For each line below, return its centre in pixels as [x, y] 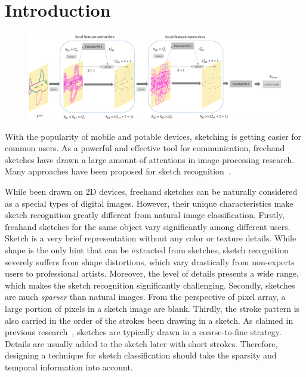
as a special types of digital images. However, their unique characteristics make [149, 203]
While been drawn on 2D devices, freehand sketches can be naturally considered [151, 191]
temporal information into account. [69, 367]
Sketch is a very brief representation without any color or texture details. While [151, 238]
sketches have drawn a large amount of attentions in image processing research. [150, 159]
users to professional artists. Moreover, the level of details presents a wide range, [152, 273]
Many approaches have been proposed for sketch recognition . [118, 171]
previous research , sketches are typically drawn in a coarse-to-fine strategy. [143, 332]
